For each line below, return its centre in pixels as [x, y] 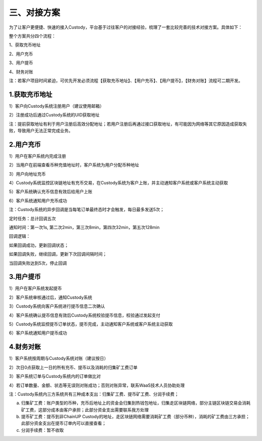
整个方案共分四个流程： [32, 36]
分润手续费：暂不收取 [42, 430]
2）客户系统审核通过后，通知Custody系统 [50, 297]
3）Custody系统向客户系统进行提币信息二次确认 [57, 306]
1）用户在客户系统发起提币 [35, 288]
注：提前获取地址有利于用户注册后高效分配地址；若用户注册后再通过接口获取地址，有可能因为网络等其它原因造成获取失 [128, 124]
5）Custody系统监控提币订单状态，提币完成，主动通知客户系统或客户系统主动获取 [91, 324]
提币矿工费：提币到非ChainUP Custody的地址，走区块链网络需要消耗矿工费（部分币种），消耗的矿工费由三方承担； [135, 417]
